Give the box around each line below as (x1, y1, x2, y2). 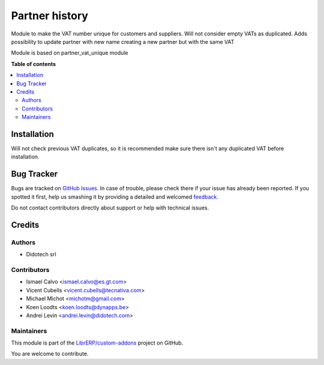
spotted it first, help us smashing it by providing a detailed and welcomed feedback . (11, 193, 219, 201)
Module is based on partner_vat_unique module (11, 49, 128, 56)
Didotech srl (26, 251, 56, 258)
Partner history (11, 9, 88, 22)
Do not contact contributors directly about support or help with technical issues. (11, 204, 209, 211)
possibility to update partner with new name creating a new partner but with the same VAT (11, 38, 235, 45)
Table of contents (11, 60, 56, 67)
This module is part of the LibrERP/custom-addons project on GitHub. (11, 339, 184, 346)
